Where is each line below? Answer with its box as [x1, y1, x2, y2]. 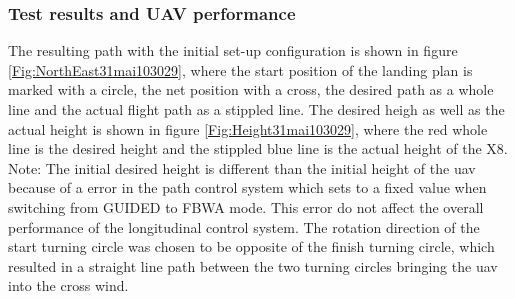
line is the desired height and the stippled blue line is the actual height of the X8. [8, 138, 508, 159]
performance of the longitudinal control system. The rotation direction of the [8, 216, 480, 237]
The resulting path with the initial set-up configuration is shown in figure [8, 40, 458, 61]
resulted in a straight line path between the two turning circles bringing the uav [8, 255, 498, 276]
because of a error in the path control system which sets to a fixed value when [8, 177, 487, 198]
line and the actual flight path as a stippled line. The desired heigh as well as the [8, 99, 505, 119]
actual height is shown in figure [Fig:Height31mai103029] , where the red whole [8, 118, 488, 139]
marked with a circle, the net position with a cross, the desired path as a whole [8, 79, 494, 100]
